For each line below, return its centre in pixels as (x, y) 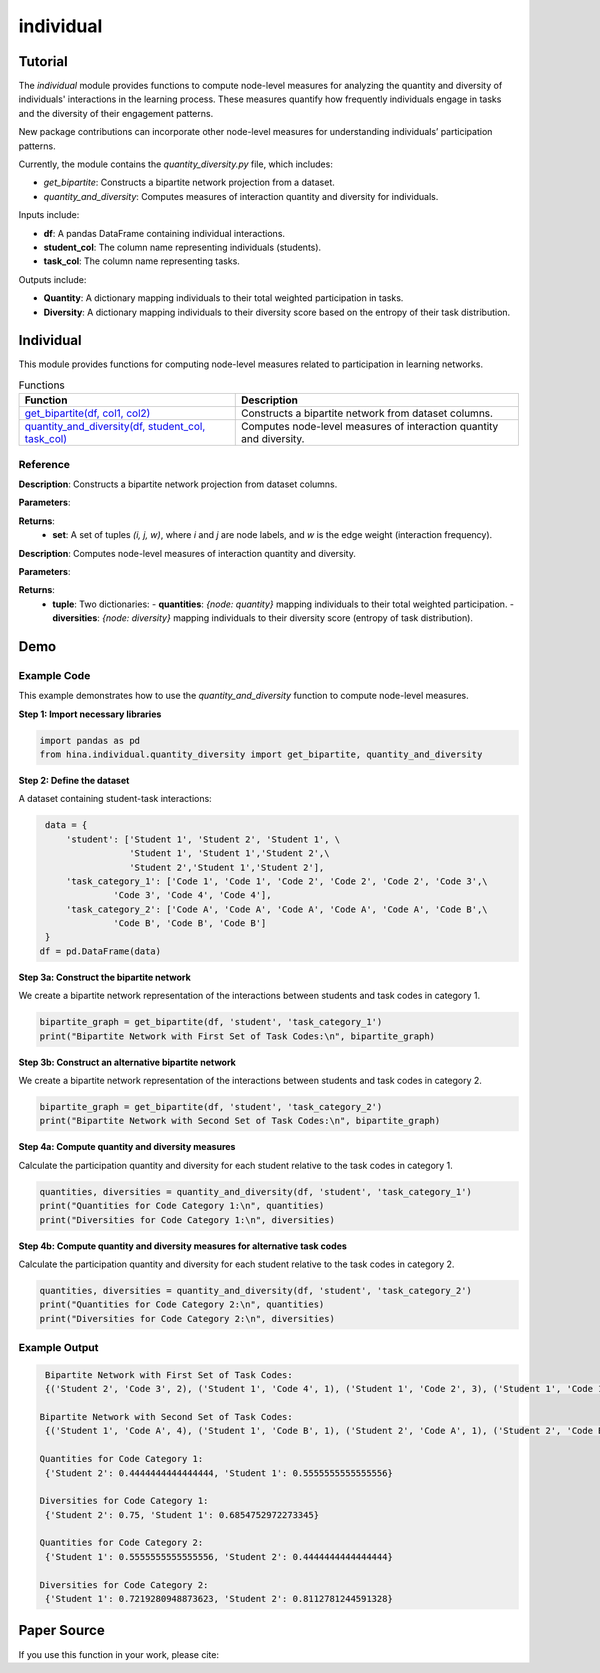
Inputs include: (49, 215)
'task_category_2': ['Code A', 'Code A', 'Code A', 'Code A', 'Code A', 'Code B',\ (277, 909)
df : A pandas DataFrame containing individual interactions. (164, 233)
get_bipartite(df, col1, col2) (87, 413)
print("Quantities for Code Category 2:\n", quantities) (182, 1304)
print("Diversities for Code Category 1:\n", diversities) (187, 1219)
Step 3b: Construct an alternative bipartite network (127, 1062)
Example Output (58, 1348)
